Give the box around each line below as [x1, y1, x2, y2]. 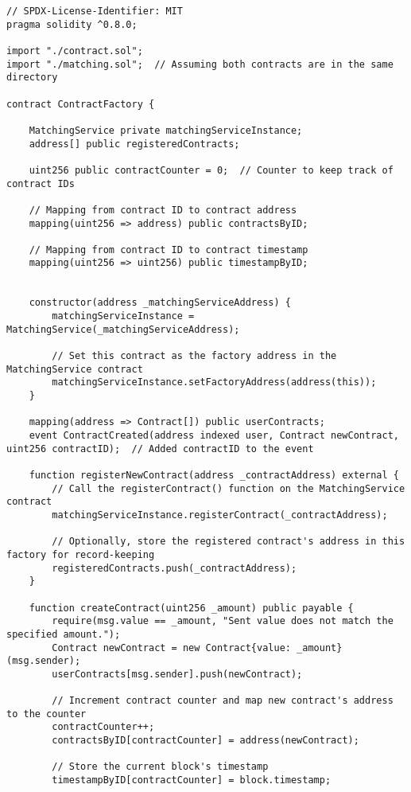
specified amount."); [6, 628, 121, 640]
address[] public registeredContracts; [29, 138, 240, 150]
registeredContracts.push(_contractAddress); [52, 562, 297, 574]
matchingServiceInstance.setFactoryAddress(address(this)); [52, 376, 377, 388]
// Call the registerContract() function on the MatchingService [52, 482, 405, 494]
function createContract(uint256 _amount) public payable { [29, 602, 354, 614]
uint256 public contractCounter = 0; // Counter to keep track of [29, 164, 394, 176]
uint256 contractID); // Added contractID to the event [6, 443, 314, 455]
